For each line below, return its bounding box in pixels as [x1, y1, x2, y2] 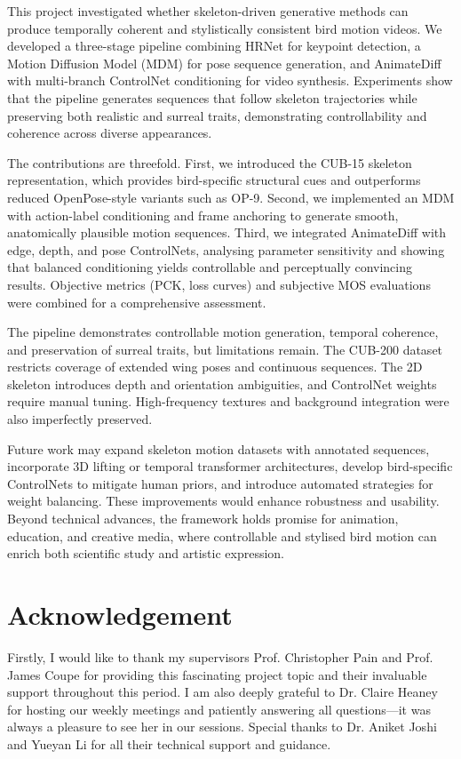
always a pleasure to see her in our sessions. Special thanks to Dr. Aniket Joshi [7, 717, 437, 736]
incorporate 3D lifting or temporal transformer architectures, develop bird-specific [7, 457, 453, 475]
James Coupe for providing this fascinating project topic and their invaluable [7, 665, 427, 683]
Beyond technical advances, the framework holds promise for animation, [7, 509, 399, 528]
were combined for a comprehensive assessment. [7, 292, 266, 311]
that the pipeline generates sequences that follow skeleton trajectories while [7, 88, 417, 107]
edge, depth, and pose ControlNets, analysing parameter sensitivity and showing [7, 240, 445, 259]
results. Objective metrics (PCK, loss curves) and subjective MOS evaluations [7, 275, 431, 293]
